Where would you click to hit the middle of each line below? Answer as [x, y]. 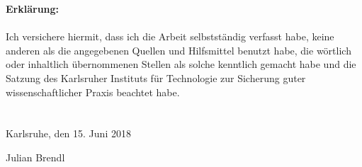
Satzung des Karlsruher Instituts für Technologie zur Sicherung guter [156, 77]
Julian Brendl [35, 157]
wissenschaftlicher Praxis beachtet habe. [93, 92]
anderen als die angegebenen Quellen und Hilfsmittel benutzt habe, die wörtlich [179, 50]
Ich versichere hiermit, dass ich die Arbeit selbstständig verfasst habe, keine [170, 36]
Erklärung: [33, 8]
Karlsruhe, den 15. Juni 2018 [68, 133]
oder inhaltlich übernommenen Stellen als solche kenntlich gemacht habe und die [181, 64]
